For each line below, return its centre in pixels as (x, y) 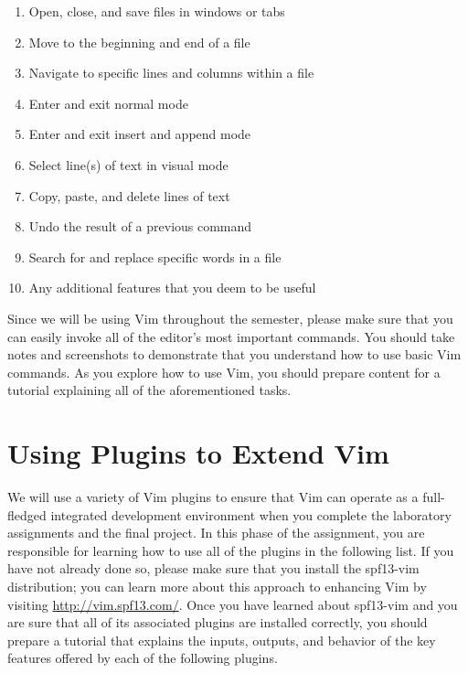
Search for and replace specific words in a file (155, 256)
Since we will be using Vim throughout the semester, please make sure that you (230, 318)
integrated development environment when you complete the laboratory (251, 514)
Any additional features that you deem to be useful (172, 288)
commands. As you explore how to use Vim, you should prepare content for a (224, 372)
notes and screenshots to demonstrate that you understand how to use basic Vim (234, 354)
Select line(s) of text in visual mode (128, 164)
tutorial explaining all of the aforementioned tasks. (149, 390)
